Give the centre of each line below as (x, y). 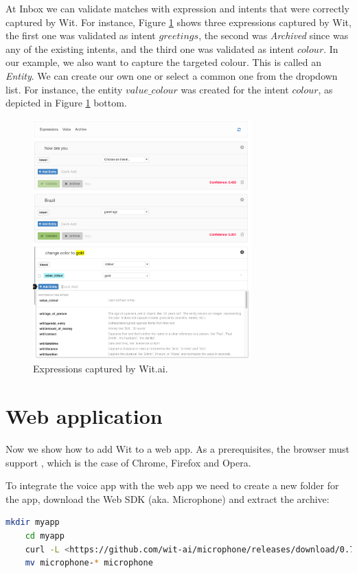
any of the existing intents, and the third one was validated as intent (150, 48)
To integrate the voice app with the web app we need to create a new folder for (172, 485)
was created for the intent (235, 89)
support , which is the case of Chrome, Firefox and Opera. (128, 462)
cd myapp (45, 536)
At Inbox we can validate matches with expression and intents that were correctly (177, 8)
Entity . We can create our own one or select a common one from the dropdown (172, 75)
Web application (84, 416)
